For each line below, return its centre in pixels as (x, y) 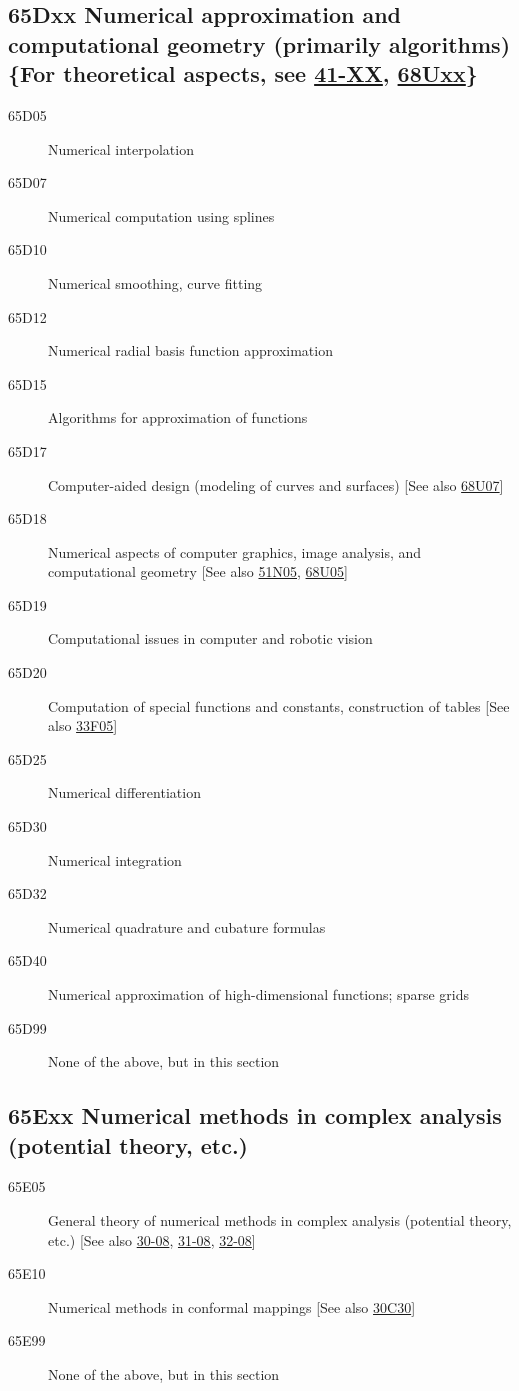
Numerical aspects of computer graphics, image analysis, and (235, 551)
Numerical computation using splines (161, 215)
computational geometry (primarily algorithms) (259, 43)
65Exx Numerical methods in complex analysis (255, 1115)
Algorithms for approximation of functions (178, 417)
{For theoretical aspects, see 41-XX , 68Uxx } (243, 73)
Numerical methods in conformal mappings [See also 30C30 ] (232, 1306)
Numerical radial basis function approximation (190, 350)
